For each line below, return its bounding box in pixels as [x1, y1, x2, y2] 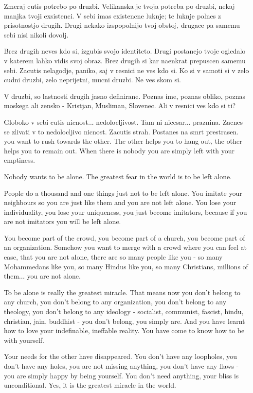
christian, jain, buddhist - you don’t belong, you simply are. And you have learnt [4, 316, 245, 326]
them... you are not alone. [4, 271, 81, 281]
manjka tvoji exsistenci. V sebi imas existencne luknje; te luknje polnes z [4, 10, 221, 20]
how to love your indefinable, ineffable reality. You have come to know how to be [4, 325, 245, 336]
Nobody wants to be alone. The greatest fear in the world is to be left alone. [4, 171, 232, 181]
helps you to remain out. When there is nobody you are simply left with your [4, 145, 235, 155]
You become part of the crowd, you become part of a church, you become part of [4, 232, 245, 243]
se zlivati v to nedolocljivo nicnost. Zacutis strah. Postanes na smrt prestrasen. [4, 126, 239, 136]
